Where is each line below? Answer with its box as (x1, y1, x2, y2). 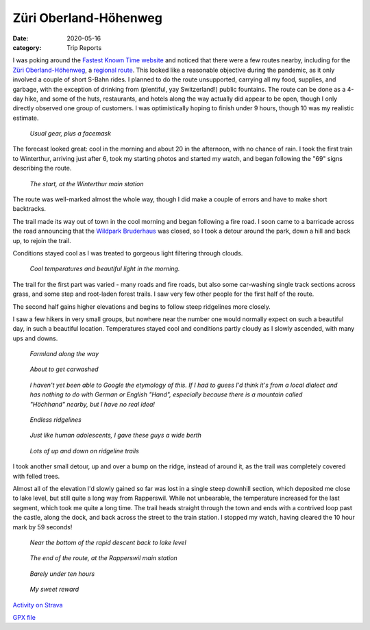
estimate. (12, 114, 39, 122)
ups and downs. (12, 334, 58, 342)
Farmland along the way (29, 350, 99, 358)
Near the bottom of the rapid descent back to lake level (29, 538, 186, 546)
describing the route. (12, 164, 72, 173)
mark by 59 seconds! (12, 522, 73, 531)
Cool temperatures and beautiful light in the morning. (29, 264, 180, 273)
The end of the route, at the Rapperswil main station (29, 554, 177, 562)
